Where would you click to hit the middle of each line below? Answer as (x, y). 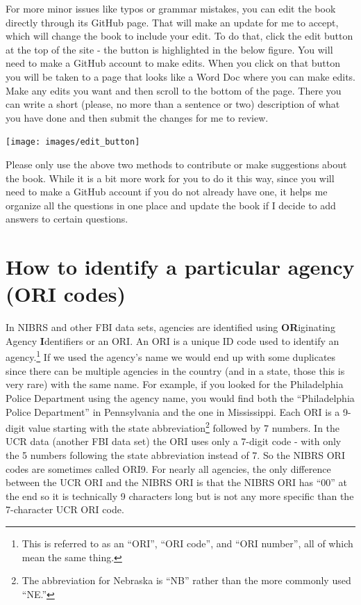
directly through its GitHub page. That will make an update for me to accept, (172, 22)
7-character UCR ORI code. (65, 509)
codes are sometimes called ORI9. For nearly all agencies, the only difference (168, 468)
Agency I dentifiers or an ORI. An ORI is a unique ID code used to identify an (173, 340)
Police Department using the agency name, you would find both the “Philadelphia (180, 397)
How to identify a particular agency (180, 267)
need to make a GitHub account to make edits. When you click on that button (173, 63)
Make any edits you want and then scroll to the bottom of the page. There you (174, 90)
